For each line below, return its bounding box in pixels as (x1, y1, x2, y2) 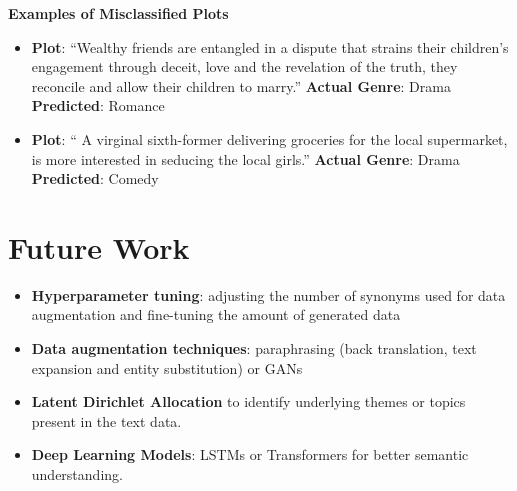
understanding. (31, 464, 123, 485)
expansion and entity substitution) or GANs (31, 357, 303, 378)
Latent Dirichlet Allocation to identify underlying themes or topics (31, 391, 466, 412)
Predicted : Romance (31, 95, 165, 116)
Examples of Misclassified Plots (8, 3, 229, 23)
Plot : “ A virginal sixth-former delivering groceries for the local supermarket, (31, 128, 508, 149)
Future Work (8, 226, 190, 267)
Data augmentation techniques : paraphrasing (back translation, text (31, 338, 477, 359)
